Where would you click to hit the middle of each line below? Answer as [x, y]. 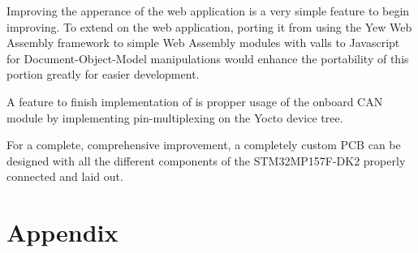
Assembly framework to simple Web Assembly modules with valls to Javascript [203, 43]
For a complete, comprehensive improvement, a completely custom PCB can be [204, 145]
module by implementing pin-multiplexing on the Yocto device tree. [175, 117]
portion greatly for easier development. [103, 74]
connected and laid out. [65, 176]
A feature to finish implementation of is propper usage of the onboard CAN [195, 101]
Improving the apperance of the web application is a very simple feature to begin [208, 11]
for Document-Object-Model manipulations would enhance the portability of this [208, 58]
